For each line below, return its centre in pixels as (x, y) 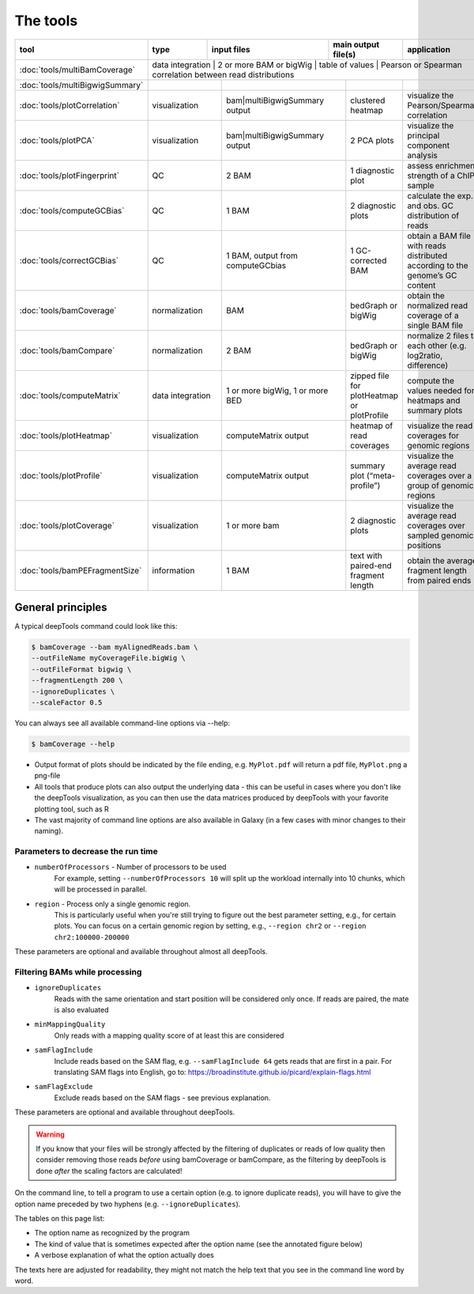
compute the (431, 380)
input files (231, 49)
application (429, 49)
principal (423, 135)
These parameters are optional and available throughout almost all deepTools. (141, 952)
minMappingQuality (70, 1025)
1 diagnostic (372, 170)
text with (367, 555)
